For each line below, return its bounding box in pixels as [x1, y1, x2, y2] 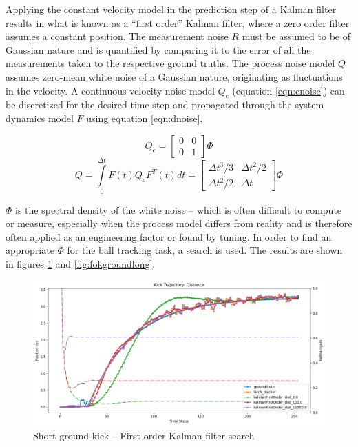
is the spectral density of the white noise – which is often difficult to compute [15, 202, 342, 217]
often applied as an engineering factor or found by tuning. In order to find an [6, 229, 332, 244]
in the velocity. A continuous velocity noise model [6, 83, 215, 97]
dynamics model [6, 110, 74, 125]
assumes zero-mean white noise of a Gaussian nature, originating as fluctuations [6, 69, 343, 83]
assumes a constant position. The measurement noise [6, 29, 229, 43]
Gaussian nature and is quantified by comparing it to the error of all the [6, 42, 311, 57]
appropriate [6, 243, 54, 257]
